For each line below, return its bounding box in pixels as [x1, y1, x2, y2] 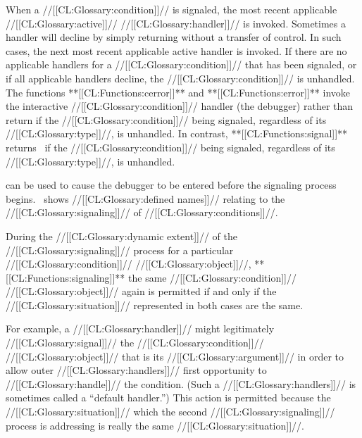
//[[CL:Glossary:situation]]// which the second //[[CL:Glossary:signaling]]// [6, 404, 335, 419]
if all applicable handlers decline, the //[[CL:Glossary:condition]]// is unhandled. [6, 70, 355, 85]
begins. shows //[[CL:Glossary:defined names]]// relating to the [6, 191, 285, 206]
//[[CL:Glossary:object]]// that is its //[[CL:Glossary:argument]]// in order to [6, 349, 344, 363]
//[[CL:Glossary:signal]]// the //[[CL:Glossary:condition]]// [6, 335, 264, 350]
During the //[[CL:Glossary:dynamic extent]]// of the [6, 228, 237, 243]
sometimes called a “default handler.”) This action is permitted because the [6, 390, 331, 405]
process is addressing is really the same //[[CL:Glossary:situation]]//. [6, 418, 304, 432]
